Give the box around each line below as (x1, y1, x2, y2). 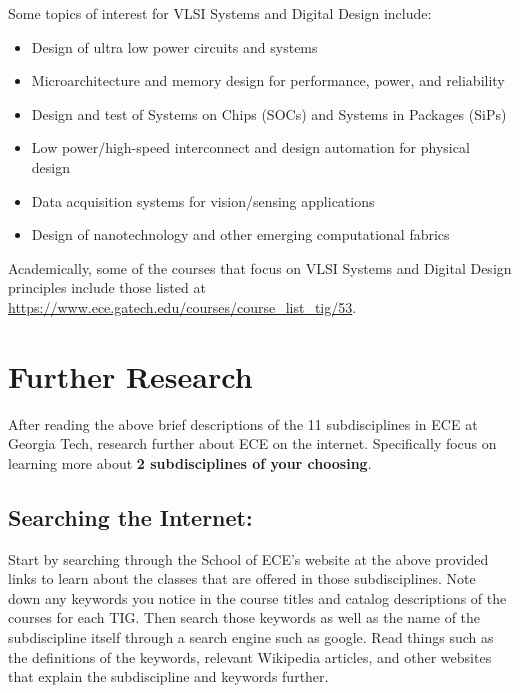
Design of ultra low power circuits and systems (31, 36, 318, 57)
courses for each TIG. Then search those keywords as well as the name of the (8, 607, 481, 628)
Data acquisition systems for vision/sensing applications (31, 190, 375, 211)
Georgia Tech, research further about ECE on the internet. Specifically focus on (8, 433, 497, 454)
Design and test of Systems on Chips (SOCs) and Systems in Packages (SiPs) (31, 103, 507, 124)
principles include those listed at (8, 277, 206, 298)
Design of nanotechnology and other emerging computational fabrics (31, 224, 450, 245)
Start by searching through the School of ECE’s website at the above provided (8, 548, 489, 569)
